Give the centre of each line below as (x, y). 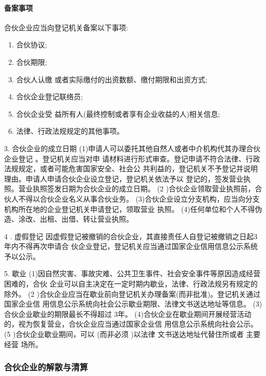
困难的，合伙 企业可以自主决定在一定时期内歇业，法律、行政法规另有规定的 (131, 284)
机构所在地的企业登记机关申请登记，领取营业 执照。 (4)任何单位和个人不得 (130, 209)
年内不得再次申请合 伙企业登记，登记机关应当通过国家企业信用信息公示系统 (131, 246)
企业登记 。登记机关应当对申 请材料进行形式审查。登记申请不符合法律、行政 (132, 158)
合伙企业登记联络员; (49, 96)
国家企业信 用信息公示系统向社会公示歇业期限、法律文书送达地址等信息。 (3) (133, 304)
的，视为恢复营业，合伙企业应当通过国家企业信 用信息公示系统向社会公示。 (131, 324)
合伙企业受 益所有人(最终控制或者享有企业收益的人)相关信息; (118, 113)
